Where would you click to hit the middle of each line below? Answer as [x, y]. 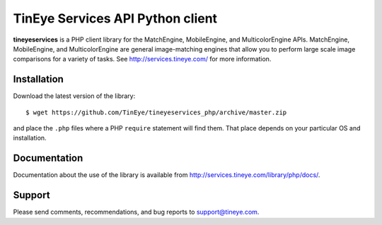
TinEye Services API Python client [115, 18]
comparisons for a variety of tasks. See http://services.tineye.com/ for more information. [142, 59]
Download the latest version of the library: [74, 96]
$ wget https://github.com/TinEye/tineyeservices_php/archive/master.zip [156, 112]
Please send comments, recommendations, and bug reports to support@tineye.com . [136, 212]
